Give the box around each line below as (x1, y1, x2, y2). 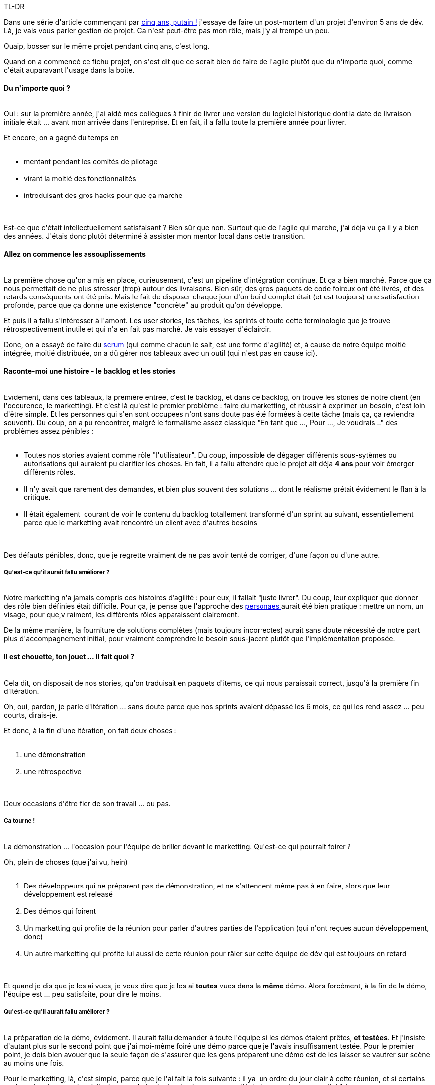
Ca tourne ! (4, 817, 35, 825)
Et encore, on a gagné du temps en (4, 133, 119, 142)
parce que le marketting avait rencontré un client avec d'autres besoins (24, 518, 257, 527)
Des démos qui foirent (24, 907, 96, 916)
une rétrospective (24, 767, 82, 776)
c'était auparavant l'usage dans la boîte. (4, 66, 135, 74)
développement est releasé (24, 890, 113, 899)
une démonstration (24, 750, 86, 759)
